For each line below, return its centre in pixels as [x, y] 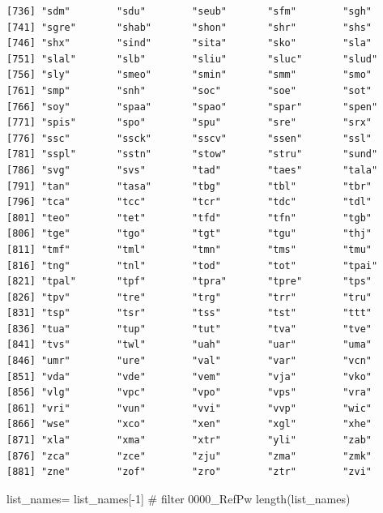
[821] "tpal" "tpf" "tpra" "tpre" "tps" [189, 282]
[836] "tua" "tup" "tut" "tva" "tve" [189, 329]
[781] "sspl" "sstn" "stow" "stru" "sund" [192, 154]
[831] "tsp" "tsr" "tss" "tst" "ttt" [189, 313]
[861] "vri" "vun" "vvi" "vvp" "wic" [189, 408]
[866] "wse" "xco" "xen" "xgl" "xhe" [189, 424]
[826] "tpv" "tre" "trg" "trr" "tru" [189, 297]
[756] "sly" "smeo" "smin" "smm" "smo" [189, 75]
